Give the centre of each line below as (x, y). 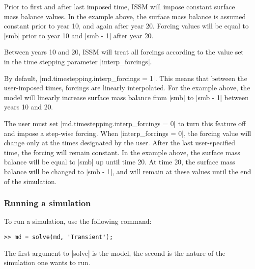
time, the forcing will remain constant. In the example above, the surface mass (122, 152)
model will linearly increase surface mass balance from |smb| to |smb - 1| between (126, 97)
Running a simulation (47, 203)
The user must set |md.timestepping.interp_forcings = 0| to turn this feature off (125, 123)
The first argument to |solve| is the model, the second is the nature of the (115, 253)
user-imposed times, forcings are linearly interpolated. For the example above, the (127, 88)
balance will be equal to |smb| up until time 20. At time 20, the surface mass (120, 162)
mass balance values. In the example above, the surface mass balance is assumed (125, 16)
